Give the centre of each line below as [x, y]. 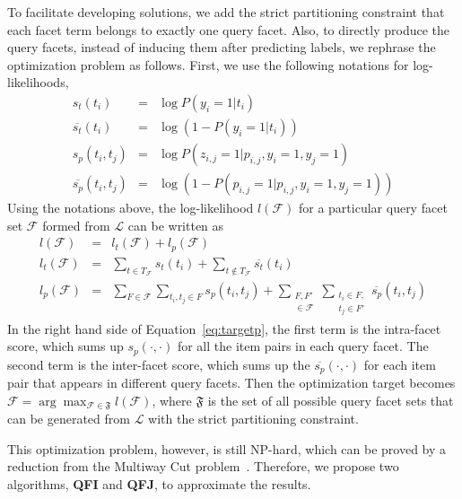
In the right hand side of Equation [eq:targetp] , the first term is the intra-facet [224, 328]
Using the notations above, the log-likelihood [131, 208]
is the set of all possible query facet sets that [331, 400]
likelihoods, [38, 82]
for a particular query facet [373, 208]
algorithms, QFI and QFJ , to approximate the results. [159, 483]
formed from [76, 225]
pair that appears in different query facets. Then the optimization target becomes [231, 383]
